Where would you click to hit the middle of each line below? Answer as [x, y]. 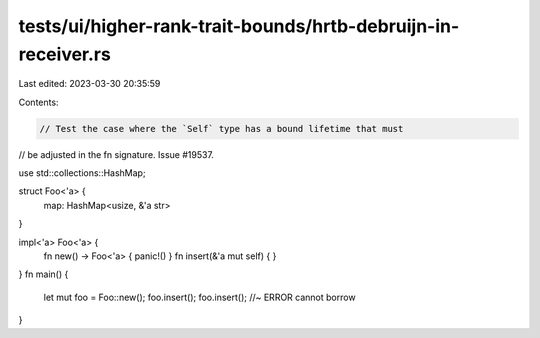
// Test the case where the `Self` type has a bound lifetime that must [221, 128]
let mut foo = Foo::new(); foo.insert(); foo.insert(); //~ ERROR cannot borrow [199, 297]
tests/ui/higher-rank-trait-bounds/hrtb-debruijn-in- [239, 26]
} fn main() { [43, 274]
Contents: [38, 102]
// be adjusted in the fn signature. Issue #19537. [116, 154]
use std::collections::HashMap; [82, 173]
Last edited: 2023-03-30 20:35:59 [89, 84]
